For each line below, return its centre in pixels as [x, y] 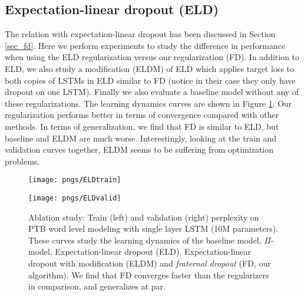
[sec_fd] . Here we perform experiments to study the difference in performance [145, 45]
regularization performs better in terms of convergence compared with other [142, 115]
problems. [22, 161]
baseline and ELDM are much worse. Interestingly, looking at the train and [141, 138]
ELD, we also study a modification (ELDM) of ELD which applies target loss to [150, 68]
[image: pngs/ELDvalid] [75, 198]
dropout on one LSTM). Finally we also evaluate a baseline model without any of [152, 92]
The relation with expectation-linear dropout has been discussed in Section [140, 34]
